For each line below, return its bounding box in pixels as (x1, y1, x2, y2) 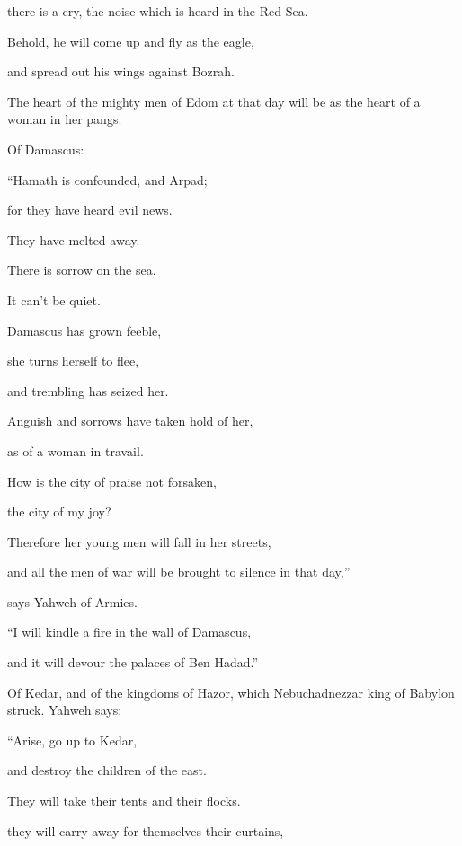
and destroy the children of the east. (7, 761, 207, 780)
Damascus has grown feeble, (7, 321, 162, 339)
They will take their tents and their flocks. (7, 791, 241, 810)
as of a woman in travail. (7, 441, 144, 460)
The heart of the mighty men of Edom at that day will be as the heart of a (7, 92, 421, 110)
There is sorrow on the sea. (7, 260, 156, 279)
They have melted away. (7, 230, 140, 249)
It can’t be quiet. (7, 290, 101, 309)
